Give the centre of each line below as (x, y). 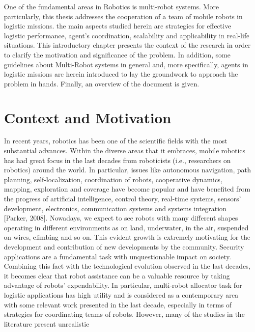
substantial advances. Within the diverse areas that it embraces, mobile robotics (125, 151)
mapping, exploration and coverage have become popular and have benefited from (127, 189)
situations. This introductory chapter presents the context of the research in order (127, 45)
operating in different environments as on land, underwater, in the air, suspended (126, 227)
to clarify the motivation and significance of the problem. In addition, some (117, 54)
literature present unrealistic (47, 323)
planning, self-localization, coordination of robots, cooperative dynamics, (113, 179)
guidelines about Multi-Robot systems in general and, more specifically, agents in (126, 64)
